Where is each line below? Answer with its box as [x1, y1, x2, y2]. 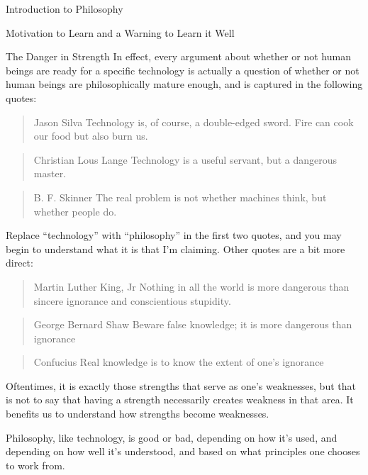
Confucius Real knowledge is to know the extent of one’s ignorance [33, 354, 324, 369]
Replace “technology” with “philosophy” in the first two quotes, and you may [6, 228, 342, 242]
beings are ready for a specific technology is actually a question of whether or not [6, 62, 359, 77]
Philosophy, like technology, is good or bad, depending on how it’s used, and [6, 430, 338, 445]
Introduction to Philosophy [6, 1, 123, 16]
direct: [6, 255, 33, 270]
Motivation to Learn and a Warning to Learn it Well [6, 25, 235, 40]
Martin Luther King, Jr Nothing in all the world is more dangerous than [33, 279, 350, 294]
